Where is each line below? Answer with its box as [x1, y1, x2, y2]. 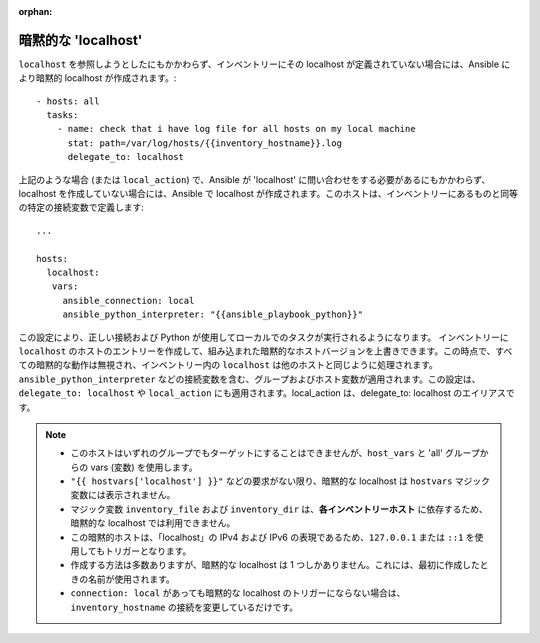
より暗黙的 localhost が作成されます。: [18, 72, 177, 84]
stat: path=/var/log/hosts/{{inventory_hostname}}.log [67, 137, 342, 149]
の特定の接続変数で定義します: [18, 201, 145, 214]
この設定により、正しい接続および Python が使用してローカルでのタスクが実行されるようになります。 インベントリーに [18, 331, 509, 343]
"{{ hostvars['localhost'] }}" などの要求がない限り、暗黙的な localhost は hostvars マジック [70, 475, 490, 487]
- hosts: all [36, 95, 100, 107]
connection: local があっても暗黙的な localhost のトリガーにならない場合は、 [70, 587, 406, 599]
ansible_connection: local [62, 295, 195, 306]
